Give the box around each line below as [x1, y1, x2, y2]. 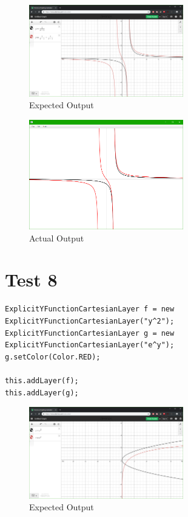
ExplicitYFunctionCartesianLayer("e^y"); [5, 341, 175, 350]
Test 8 [5, 267, 58, 292]
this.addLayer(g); [5, 388, 79, 397]
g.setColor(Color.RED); [5, 352, 101, 361]
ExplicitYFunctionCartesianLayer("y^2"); [5, 316, 175, 325]
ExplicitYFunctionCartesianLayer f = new [5, 305, 175, 314]
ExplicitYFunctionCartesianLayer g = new [5, 328, 175, 338]
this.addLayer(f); [5, 376, 79, 385]
